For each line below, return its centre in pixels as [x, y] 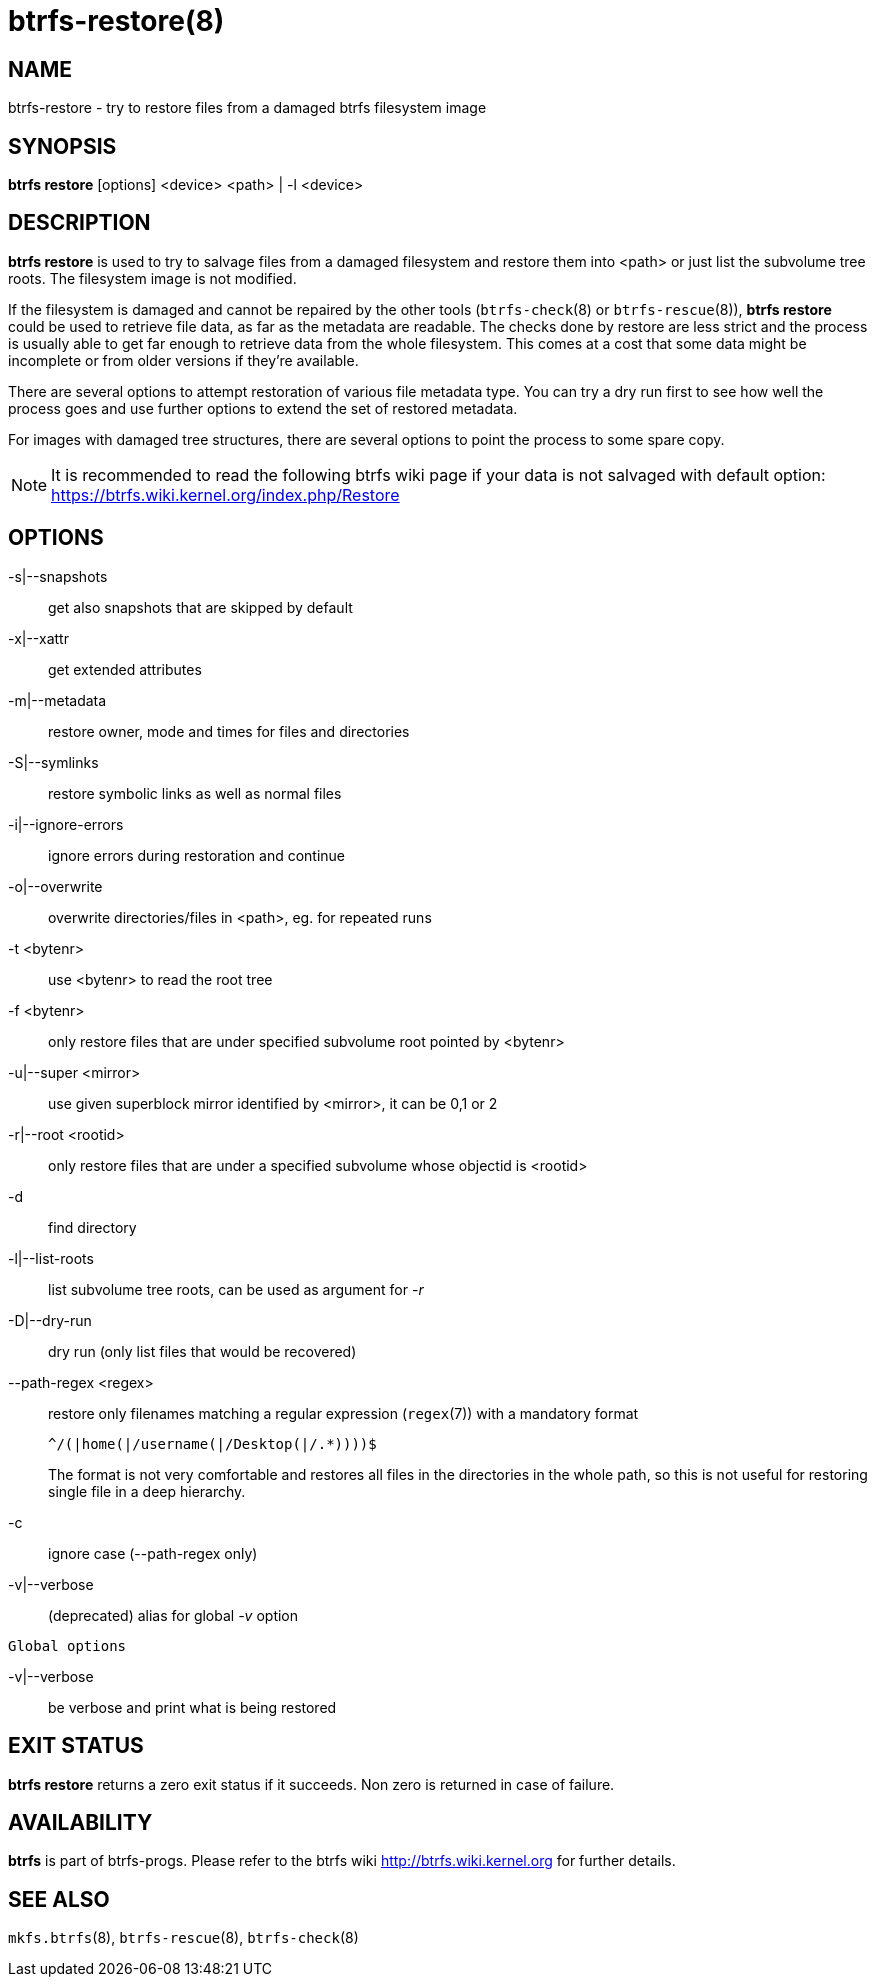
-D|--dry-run [50, 1320]
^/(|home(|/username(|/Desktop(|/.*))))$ [212, 1443]
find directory [92, 1227]
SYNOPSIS [62, 146]
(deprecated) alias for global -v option [173, 1615]
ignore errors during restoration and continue [197, 855]
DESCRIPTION [79, 223]
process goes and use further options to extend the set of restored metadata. [263, 408]
